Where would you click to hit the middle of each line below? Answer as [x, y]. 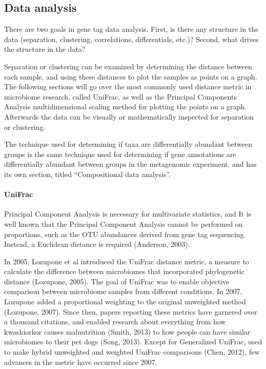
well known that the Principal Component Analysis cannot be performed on [124, 224]
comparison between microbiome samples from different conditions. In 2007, [123, 291]
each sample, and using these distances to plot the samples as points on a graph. [131, 76]
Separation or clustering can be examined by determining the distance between [128, 66]
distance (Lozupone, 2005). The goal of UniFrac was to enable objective [117, 281]
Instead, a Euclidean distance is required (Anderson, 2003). [97, 244]
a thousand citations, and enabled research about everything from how [115, 322]
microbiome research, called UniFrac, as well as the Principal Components [120, 96]
